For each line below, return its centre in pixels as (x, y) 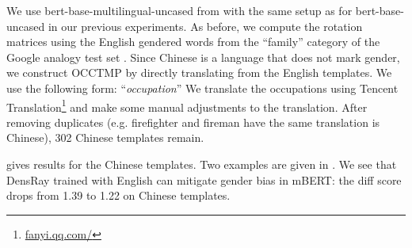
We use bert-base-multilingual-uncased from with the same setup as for (179, 10)
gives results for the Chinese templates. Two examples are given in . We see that (202, 164)
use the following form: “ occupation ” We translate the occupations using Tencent (202, 88)
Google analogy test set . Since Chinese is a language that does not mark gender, (203, 57)
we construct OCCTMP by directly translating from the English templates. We (199, 72)
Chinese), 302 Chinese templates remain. (105, 137)
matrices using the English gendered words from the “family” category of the (193, 42)
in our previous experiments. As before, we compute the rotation (205, 26)
